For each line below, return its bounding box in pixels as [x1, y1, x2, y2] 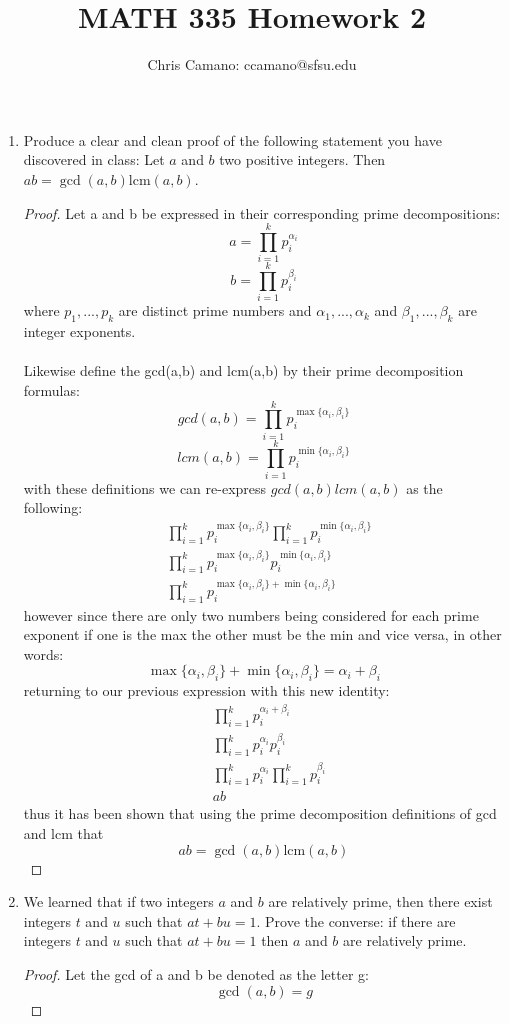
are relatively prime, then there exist [268, 891, 493, 912]
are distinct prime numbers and [118, 300, 312, 321]
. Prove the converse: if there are [256, 910, 456, 931]
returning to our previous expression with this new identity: [23, 680, 390, 701]
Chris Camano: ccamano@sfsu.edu [147, 54, 357, 75]
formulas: [23, 379, 80, 400]
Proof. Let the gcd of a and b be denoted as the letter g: [23, 964, 369, 985]
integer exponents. [23, 321, 136, 342]
